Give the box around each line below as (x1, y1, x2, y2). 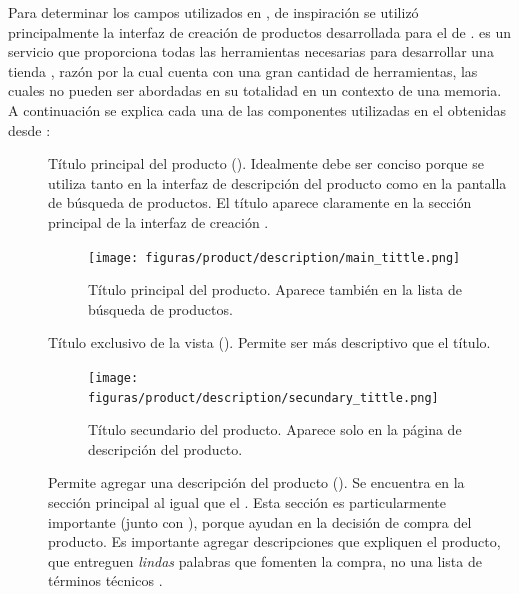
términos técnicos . (48, 570, 163, 591)
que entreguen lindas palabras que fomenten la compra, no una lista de (48, 550, 482, 571)
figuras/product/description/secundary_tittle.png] (88, 390, 439, 405)
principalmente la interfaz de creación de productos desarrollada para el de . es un (8, 21, 511, 42)
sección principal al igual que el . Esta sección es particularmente (48, 492, 447, 513)
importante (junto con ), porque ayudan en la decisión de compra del (48, 511, 472, 532)
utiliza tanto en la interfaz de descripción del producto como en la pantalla (48, 172, 507, 193)
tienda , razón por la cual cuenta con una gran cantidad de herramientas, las (8, 60, 478, 81)
